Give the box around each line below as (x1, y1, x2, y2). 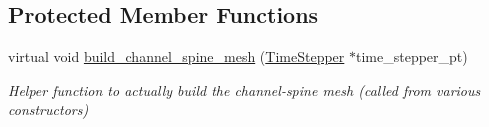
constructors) (8, 99, 89, 120)
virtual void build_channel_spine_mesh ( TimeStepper (8, 46, 345, 67)
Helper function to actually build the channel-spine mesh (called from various (8, 79, 481, 100)
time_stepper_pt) (355, 46, 468, 67)
